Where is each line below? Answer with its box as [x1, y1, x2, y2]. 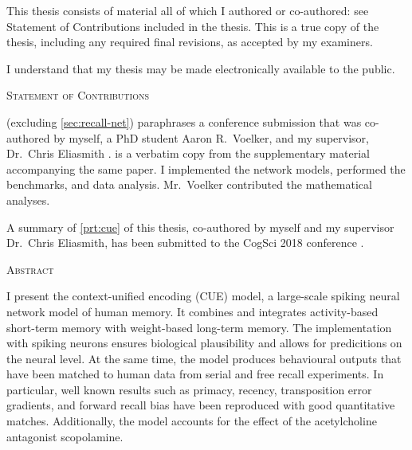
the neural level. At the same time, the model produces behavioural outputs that [6, 350, 402, 366]
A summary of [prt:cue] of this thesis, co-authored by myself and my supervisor [6, 218, 394, 235]
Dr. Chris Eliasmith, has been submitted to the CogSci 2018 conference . [6, 234, 364, 251]
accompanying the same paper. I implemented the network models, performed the [6, 160, 406, 177]
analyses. [6, 191, 50, 208]
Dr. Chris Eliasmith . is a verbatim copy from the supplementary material [6, 145, 370, 162]
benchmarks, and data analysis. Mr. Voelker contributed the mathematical [6, 176, 372, 193]
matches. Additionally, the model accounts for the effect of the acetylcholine [6, 413, 377, 429]
